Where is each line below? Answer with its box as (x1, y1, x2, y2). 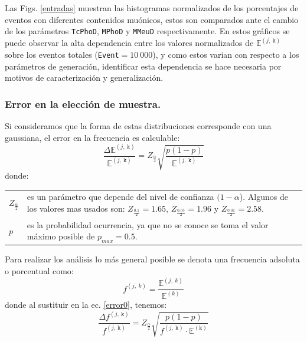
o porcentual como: (5, 265, 74, 277)
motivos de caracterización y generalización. (5, 71, 164, 84)
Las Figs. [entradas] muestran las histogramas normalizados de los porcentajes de (5, 2, 299, 14)
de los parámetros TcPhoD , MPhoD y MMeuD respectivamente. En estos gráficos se (5, 25, 290, 37)
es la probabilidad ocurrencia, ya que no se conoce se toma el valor (27, 218, 269, 231)
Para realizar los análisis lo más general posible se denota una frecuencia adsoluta (5, 253, 300, 265)
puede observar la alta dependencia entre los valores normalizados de (5, 37, 254, 49)
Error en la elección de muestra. (5, 96, 161, 111)
